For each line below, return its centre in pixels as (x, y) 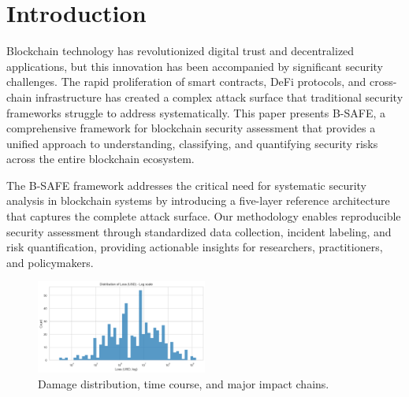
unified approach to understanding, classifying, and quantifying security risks (192, 143)
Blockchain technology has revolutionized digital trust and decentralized (180, 51)
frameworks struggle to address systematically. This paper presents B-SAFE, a (196, 112)
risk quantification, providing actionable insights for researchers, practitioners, (195, 247)
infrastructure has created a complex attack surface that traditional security (219, 96)
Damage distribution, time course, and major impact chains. (184, 383)
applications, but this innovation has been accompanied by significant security (195, 66)
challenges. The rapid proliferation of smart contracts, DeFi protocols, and (186, 82)
